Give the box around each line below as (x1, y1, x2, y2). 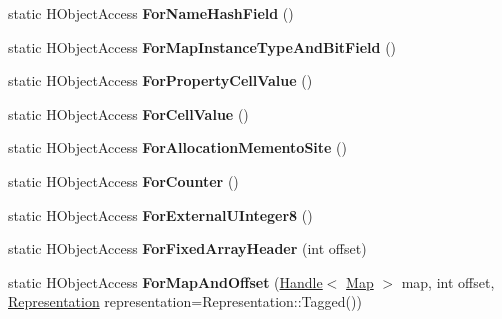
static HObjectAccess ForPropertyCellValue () (8, 70, 313, 91)
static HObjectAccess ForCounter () (8, 170, 239, 191)
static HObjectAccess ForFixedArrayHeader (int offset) (8, 238, 367, 259)
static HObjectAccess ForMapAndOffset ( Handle (8, 271, 323, 292)
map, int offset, (401, 271, 495, 292)
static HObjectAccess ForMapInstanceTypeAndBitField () (8, 36, 397, 57)
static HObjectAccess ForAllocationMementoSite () (8, 137, 348, 158)
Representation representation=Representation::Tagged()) (8, 291, 362, 312)
